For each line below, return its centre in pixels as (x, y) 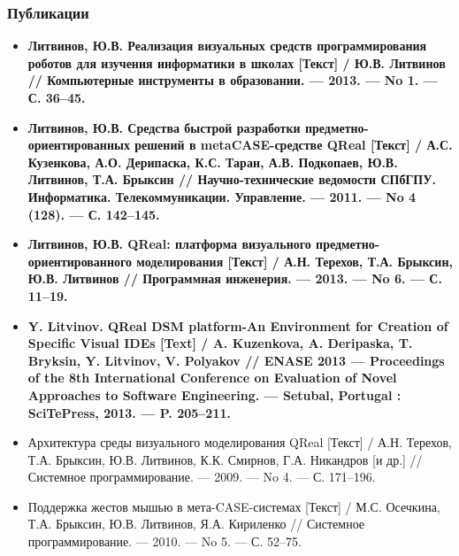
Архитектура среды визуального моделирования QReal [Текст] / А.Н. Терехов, (240, 442)
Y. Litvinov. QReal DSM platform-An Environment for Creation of (238, 325)
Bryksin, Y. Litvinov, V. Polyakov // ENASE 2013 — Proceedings (236, 360)
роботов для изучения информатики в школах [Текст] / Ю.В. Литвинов (237, 62)
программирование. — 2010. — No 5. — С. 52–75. (164, 541)
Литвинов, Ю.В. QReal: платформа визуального (169, 244)
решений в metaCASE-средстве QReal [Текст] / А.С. (294, 145)
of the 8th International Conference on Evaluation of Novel (212, 378)
